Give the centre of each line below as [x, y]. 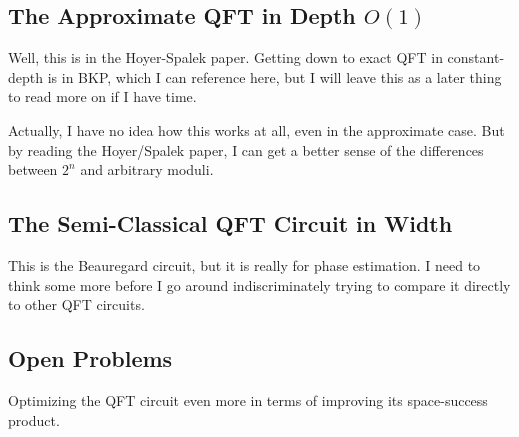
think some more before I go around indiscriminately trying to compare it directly [259, 284]
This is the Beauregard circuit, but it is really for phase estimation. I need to [244, 264]
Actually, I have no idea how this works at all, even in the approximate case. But [256, 129]
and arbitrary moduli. [147, 169]
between [33, 169]
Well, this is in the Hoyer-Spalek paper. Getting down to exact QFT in [225, 57]
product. [34, 419]
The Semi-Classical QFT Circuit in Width [230, 223]
